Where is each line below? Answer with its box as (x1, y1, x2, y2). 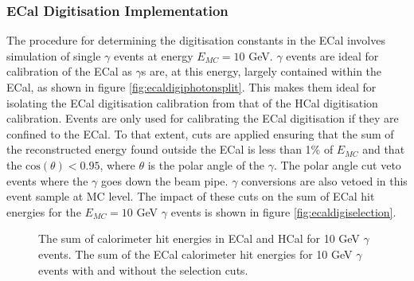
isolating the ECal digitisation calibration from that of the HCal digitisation (6, 94, 378, 111)
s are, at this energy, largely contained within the (141, 63, 382, 80)
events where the (6, 172, 88, 189)
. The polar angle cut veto (274, 156, 401, 173)
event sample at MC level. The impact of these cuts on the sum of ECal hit (6, 188, 375, 205)
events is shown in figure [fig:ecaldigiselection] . (170, 203, 396, 220)
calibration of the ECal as (6, 63, 132, 80)
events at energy (113, 47, 193, 64)
